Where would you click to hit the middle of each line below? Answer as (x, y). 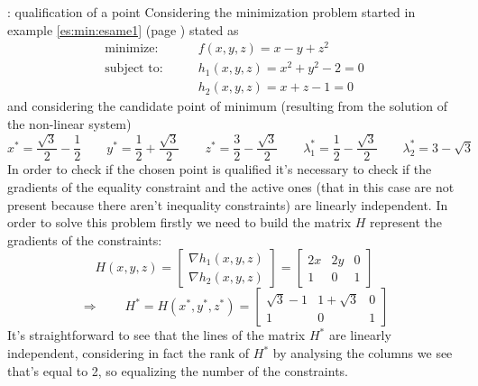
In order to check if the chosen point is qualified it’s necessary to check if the (220, 169)
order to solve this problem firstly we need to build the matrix (179, 222)
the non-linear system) (69, 124)
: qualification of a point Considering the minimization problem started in (211, 12)
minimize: (132, 49)
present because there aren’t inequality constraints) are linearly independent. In (228, 204)
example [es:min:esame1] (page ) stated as (123, 29)
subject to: (134, 69)
